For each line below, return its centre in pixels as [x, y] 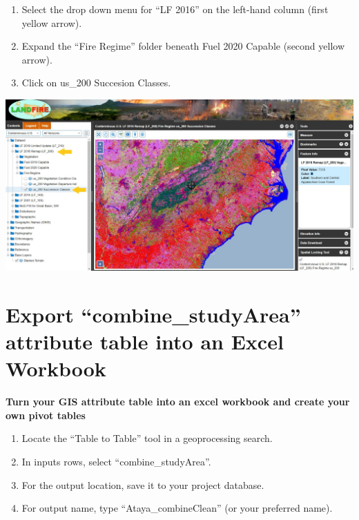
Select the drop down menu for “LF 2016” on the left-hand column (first [175, 9]
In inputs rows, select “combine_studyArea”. [116, 461]
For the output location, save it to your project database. [143, 484]
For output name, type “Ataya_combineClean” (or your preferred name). [177, 508]
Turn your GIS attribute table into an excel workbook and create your [178, 402]
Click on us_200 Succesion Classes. [96, 83]
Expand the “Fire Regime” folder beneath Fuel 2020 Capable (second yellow [183, 46]
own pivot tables [46, 415]
